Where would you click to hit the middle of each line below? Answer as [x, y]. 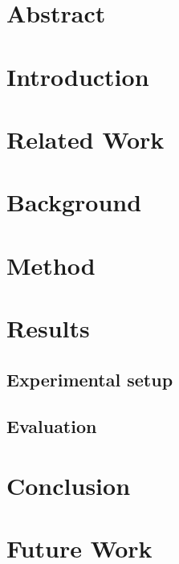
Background [74, 202]
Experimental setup [90, 379]
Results [48, 328]
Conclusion [69, 485]
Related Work [85, 139]
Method [51, 265]
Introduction [78, 76]
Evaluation [52, 426]
